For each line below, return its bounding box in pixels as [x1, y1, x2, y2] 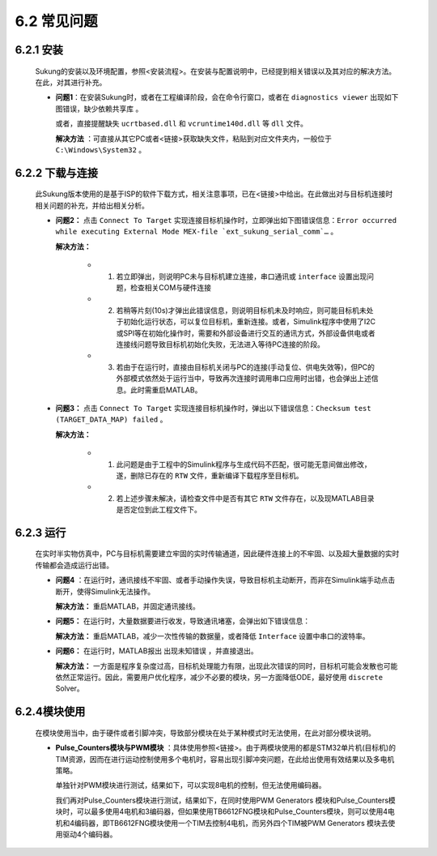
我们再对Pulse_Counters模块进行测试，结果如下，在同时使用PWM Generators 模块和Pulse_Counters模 [55, 795, 396, 805]
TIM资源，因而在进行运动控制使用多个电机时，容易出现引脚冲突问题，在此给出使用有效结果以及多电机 [55, 754, 395, 764]
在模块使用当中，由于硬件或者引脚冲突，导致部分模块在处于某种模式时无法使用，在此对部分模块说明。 [35, 728, 375, 738]
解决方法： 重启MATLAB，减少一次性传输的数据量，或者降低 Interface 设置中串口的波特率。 [55, 631, 370, 640]
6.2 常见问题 [15, 12, 98, 30]
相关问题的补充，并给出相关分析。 [35, 200, 149, 210]
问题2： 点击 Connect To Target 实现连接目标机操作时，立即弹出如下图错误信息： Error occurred [55, 216, 397, 225]
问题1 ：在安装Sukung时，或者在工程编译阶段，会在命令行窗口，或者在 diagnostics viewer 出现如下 [55, 92, 399, 102]
